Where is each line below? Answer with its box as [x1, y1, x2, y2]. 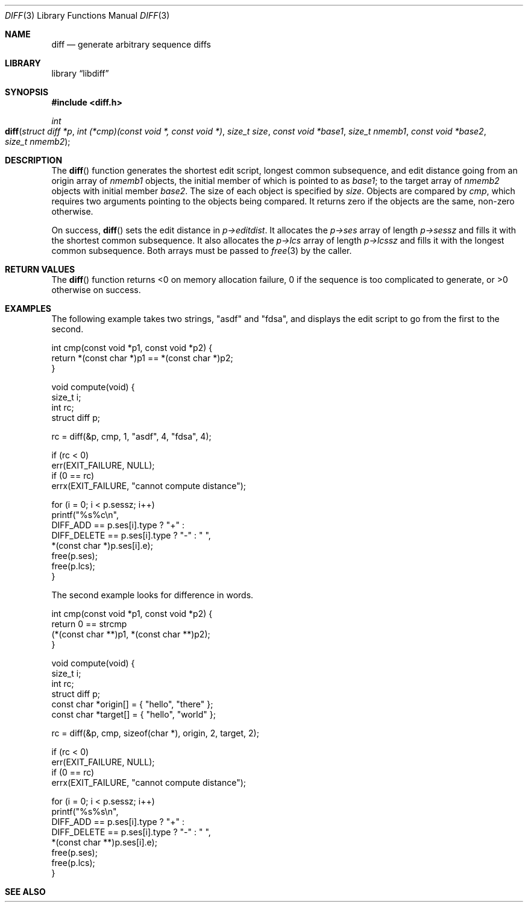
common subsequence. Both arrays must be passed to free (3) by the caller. [51, 245, 352, 256]
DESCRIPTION [5, 155, 63, 165]
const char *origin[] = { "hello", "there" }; [51, 699, 213, 709]
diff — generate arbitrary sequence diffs [51, 39, 212, 49]
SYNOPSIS [5, 87, 49, 97]
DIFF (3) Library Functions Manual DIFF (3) [5, 10, 170, 21]
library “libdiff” [51, 68, 109, 78]
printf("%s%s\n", [51, 806, 119, 817]
